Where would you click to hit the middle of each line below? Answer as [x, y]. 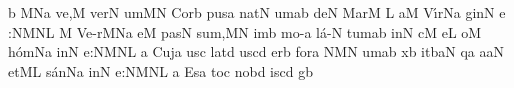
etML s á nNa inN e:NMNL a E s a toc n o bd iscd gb [160, 70]
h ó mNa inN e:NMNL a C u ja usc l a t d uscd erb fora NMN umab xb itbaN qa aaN [256, 51]
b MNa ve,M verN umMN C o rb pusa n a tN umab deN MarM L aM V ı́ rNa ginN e [257, 12]
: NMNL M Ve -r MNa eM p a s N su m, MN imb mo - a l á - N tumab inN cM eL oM [245, 31]
